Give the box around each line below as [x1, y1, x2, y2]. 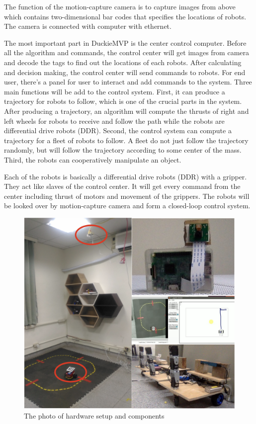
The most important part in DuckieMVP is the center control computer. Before [4, 37, 247, 48]
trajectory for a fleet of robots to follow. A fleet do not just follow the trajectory [4, 135, 249, 145]
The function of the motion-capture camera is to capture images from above [4, 1, 236, 11]
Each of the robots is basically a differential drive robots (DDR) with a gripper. [4, 171, 247, 181]
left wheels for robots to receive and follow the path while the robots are [4, 115, 225, 126]
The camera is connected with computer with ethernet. [4, 21, 171, 31]
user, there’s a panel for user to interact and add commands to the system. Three [4, 77, 252, 87]
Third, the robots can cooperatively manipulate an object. [4, 154, 181, 165]
